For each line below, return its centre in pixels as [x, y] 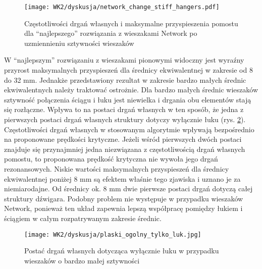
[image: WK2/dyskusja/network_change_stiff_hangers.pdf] [122, 7]
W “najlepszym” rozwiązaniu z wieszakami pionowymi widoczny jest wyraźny [124, 60]
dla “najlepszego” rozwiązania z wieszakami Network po [111, 33]
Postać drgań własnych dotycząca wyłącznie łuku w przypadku [122, 251]
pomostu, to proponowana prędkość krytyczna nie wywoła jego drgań [111, 159]
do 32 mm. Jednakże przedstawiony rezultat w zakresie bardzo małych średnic [125, 79]
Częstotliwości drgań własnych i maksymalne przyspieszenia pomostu [131, 23]
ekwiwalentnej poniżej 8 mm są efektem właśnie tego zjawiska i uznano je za [122, 178]
